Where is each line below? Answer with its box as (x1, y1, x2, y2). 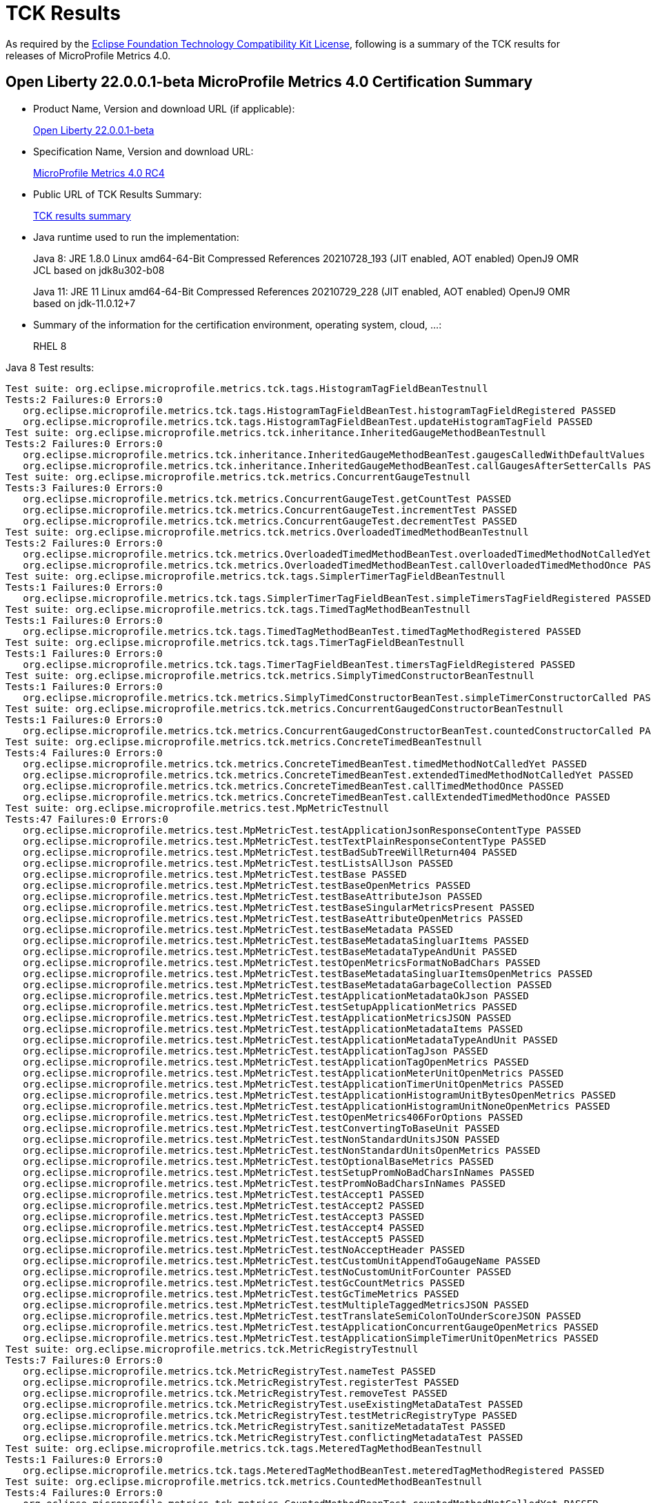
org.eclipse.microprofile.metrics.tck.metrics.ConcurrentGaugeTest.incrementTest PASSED (23, 504, 517, 515)
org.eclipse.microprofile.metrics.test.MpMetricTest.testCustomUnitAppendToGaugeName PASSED (23, 1255, 541, 1266)
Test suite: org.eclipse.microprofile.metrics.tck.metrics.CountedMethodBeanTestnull (6, 1475, 483, 1487)
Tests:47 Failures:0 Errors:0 (6, 813, 169, 825)
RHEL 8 (33, 340, 67, 352)
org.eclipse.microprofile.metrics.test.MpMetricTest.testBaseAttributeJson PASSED (23, 890, 483, 902)
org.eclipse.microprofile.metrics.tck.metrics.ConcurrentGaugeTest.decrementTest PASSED (23, 515, 517, 527)
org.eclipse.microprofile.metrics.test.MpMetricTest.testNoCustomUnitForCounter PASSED (23, 1266, 512, 1277)
